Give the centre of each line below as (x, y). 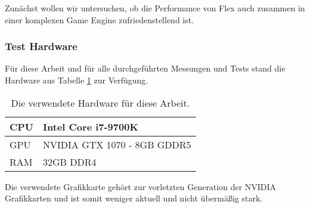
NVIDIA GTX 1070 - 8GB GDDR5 (117, 144)
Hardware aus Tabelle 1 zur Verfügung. (77, 80)
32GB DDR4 (70, 162)
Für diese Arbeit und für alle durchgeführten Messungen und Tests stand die (145, 68)
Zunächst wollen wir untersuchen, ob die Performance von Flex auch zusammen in (155, 8)
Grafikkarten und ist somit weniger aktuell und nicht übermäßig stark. (134, 198)
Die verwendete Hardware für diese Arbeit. (100, 103)
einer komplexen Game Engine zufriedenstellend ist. (100, 19)
